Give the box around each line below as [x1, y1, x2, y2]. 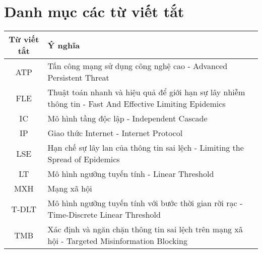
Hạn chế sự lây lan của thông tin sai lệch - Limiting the [47, 142, 244, 154]
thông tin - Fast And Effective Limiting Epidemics [47, 98, 226, 110]
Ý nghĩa [47, 39, 80, 51]
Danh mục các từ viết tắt [4, 1, 184, 22]
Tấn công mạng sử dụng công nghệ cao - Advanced [47, 60, 228, 72]
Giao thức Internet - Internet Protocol [47, 127, 183, 139]
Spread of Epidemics [47, 153, 120, 165]
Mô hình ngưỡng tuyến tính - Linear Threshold [47, 168, 214, 180]
